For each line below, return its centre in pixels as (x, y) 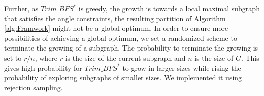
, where (46, 57)
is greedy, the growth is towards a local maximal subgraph (169, 8)
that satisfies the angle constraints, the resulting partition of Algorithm (115, 18)
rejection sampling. (34, 87)
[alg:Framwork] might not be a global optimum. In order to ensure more (116, 28)
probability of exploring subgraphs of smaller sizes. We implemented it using (123, 78)
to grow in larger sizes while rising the (182, 67)
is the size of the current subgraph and (125, 57)
